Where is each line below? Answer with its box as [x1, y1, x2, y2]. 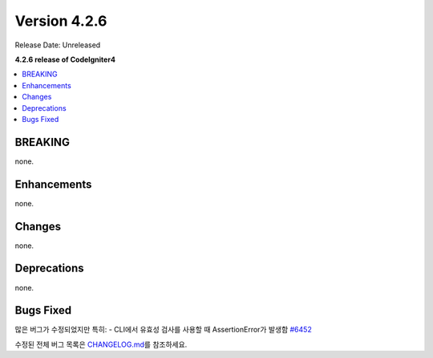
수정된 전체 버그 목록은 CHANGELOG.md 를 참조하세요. [14, 340, 188, 349]
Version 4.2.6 [14, 12, 107, 30]
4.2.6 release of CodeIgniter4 [14, 55, 116, 64]
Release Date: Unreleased [14, 40, 101, 50]
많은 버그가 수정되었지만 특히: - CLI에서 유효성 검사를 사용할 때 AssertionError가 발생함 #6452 [14, 325, 312, 335]
